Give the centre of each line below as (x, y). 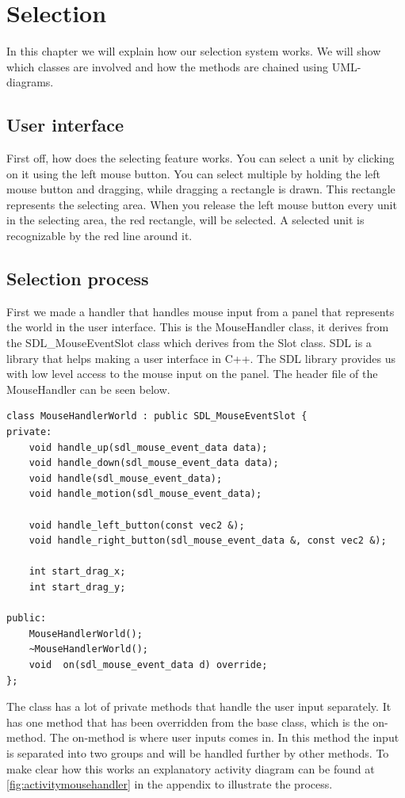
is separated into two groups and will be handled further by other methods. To (198, 752)
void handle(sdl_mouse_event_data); (126, 478)
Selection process (78, 279)
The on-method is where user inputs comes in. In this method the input (224, 737)
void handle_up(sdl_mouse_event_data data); (148, 447)
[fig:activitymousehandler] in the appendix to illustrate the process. (170, 784)
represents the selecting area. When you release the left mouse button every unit (202, 204)
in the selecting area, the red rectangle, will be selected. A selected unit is (185, 220)
